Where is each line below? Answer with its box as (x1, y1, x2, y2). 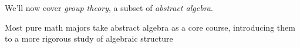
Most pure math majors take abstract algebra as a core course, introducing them (5, 21, 295, 33)
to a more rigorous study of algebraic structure (5, 32, 173, 45)
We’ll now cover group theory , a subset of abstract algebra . (5, 2, 213, 13)
